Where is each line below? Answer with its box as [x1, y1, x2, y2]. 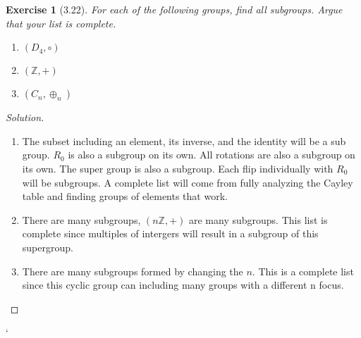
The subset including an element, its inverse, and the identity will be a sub [22, 133, 346, 148]
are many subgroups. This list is [188, 212, 328, 227]
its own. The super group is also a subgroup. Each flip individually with [22, 161, 334, 175]
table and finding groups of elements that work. [22, 189, 228, 204]
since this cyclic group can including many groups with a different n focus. [22, 277, 344, 292]
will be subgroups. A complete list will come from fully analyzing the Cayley [22, 175, 353, 189]
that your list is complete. [6, 15, 116, 30]
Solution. [6, 110, 44, 125]
